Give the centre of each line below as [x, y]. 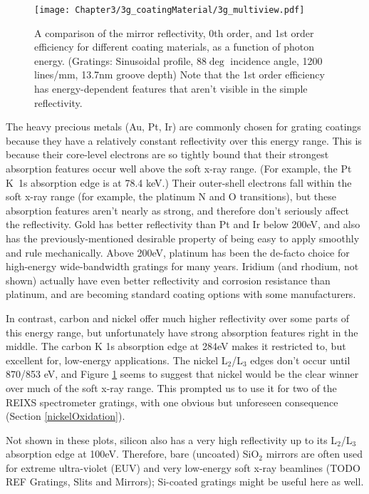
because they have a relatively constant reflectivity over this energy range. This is [184, 140]
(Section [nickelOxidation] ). [66, 416]
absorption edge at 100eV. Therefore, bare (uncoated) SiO [132, 454]
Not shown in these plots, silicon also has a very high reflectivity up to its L [172, 439]
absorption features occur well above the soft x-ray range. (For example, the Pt [179, 168]
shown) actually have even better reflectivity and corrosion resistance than [168, 280]
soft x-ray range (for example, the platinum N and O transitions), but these [171, 196]
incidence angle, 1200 [276, 60]
